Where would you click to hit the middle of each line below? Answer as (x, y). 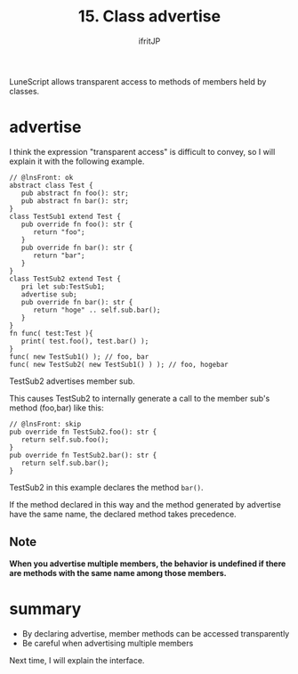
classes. (24, 91)
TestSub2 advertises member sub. (72, 381)
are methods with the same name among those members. (118, 572)
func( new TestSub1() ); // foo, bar (79, 357)
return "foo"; (59, 232)
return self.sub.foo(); (65, 439)
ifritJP (149, 41)
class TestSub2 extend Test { (65, 279)
